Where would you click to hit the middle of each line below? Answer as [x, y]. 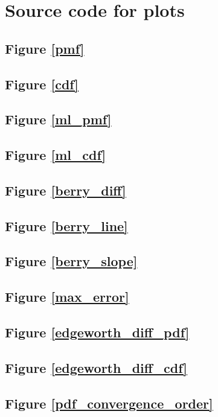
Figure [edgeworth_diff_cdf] [96, 367]
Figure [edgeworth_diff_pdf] [97, 332]
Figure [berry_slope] [71, 261]
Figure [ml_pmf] [58, 119]
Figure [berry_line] [66, 225]
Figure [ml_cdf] [56, 155]
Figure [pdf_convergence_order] [109, 403]
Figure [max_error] [67, 297]
